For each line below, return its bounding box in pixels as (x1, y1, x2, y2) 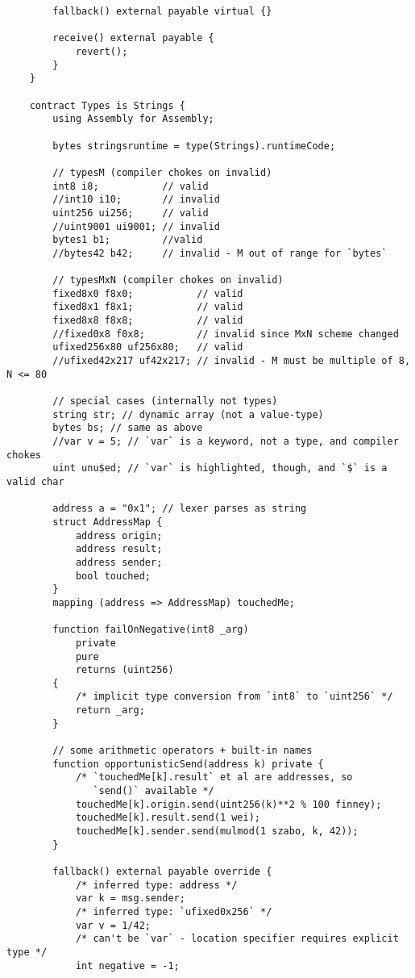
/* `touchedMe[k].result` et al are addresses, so (75, 771, 353, 784)
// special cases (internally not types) (52, 395, 278, 407)
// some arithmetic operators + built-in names (52, 745, 313, 757)
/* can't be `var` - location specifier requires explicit (75, 933, 399, 945)
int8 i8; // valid (52, 180, 209, 192)
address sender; (75, 556, 163, 568)
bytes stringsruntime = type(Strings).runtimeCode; (52, 140, 336, 152)
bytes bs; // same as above (52, 422, 203, 434)
